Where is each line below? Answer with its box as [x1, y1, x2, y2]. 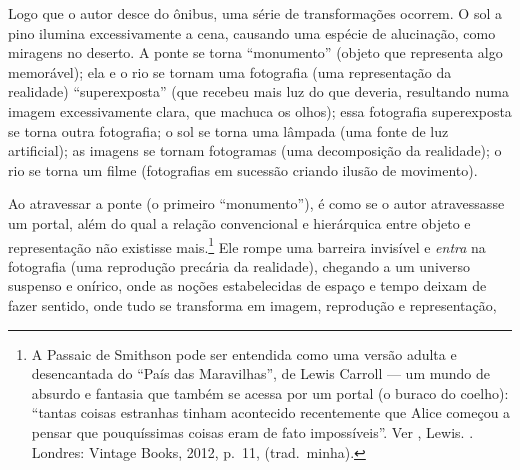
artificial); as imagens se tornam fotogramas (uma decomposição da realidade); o [8, 140, 502, 161]
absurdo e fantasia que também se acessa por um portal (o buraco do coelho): [31, 382, 509, 403]
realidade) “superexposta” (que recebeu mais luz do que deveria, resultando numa [8, 81, 510, 102]
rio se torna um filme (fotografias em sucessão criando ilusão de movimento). [8, 159, 478, 180]
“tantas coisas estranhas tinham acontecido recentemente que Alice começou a [31, 402, 511, 423]
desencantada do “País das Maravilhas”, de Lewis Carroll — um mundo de [31, 363, 491, 384]
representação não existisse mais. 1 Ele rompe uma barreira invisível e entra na [8, 233, 486, 257]
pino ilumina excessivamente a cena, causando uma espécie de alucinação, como [8, 22, 496, 43]
